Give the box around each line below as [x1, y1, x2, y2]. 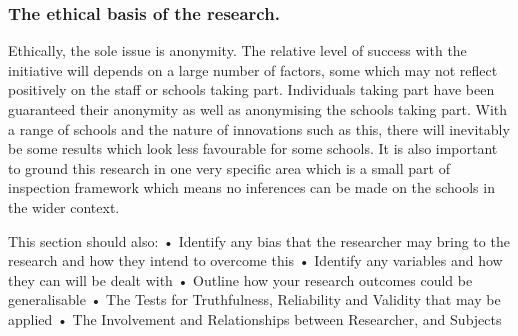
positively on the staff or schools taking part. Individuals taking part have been [8, 79, 495, 100]
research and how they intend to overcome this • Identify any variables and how [8, 250, 503, 271]
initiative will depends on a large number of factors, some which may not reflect [8, 59, 498, 80]
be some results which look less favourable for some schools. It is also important [8, 138, 498, 159]
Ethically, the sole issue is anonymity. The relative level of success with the [8, 40, 467, 61]
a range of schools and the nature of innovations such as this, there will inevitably [8, 118, 510, 139]
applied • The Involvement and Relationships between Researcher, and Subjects [8, 308, 502, 329]
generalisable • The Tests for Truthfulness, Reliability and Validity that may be [8, 289, 501, 310]
